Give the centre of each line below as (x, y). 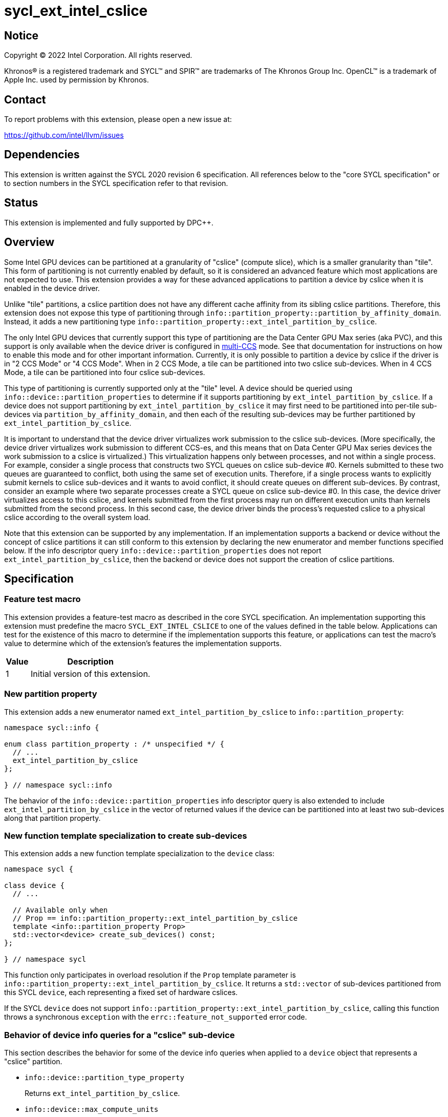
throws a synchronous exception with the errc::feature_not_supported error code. (156, 1017)
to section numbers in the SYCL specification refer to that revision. (116, 183)
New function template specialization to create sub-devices (126, 835)
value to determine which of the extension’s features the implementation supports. (143, 643)
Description (90, 661)
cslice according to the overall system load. (77, 517)
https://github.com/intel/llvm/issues (64, 135)
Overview (29, 242)
